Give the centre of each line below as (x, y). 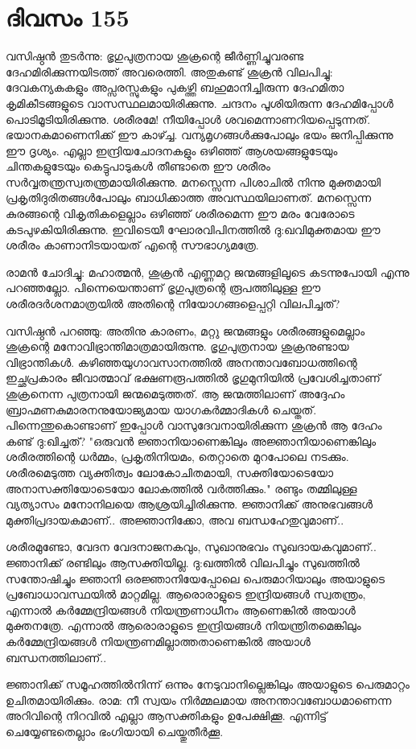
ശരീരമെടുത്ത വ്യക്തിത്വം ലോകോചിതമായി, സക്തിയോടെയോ (170, 472)
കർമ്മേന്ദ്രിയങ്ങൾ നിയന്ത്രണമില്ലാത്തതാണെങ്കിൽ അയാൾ (158, 641)
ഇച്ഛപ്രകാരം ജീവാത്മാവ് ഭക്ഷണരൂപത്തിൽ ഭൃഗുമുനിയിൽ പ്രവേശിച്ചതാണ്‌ (193, 378)
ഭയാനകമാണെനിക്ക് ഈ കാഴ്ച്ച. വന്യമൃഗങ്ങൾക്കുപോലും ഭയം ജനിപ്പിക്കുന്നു (200, 135)
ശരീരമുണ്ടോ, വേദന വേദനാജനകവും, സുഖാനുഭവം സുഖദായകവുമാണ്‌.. (191, 547)
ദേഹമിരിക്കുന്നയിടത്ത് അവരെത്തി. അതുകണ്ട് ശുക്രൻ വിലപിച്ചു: (169, 71)
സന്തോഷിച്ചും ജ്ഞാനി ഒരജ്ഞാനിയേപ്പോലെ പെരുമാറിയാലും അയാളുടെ (195, 578)
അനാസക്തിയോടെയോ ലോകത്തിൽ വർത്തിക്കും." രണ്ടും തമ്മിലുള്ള (181, 488)
